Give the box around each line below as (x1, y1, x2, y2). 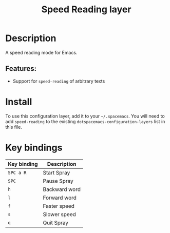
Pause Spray (43, 177, 73, 184)
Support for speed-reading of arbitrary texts (12, 78, 105, 84)
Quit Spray (43, 219, 68, 226)
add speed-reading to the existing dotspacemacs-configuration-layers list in (5, 118, 165, 124)
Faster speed (43, 202, 74, 209)
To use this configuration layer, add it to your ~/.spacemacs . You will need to (5, 113, 165, 119)
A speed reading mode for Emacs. (5, 49, 78, 55)
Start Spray (43, 169, 70, 176)
